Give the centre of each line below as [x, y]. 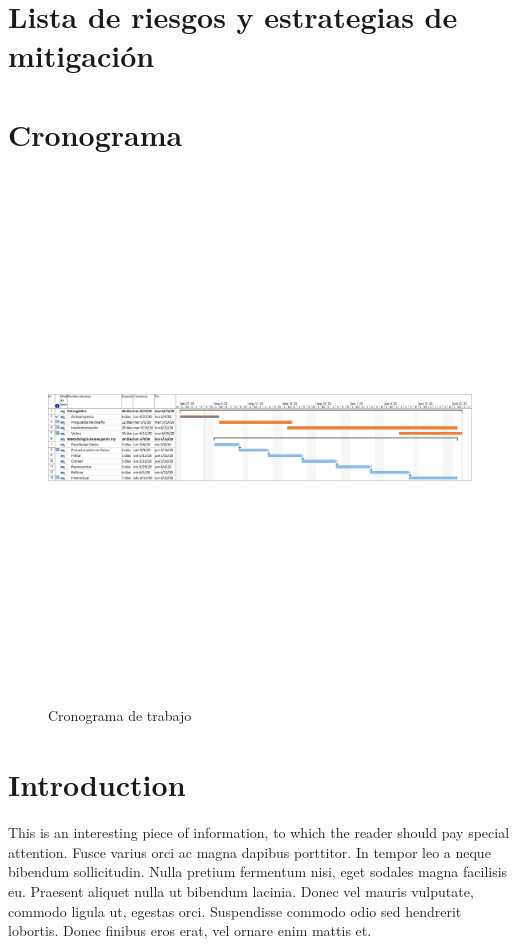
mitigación [81, 55]
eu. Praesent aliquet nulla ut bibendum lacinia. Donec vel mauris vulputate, [241, 890]
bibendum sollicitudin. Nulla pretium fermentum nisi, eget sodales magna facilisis [258, 871]
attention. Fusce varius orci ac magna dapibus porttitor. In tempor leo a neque [249, 851]
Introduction [97, 784]
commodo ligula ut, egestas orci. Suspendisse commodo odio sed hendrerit [235, 910]
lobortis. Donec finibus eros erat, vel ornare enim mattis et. [190, 930]
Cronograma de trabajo [120, 715]
